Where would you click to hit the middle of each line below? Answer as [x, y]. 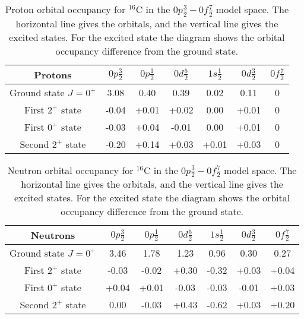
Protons [53, 74]
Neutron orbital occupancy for [70, 170]
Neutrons [53, 235]
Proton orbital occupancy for [65, 9]
